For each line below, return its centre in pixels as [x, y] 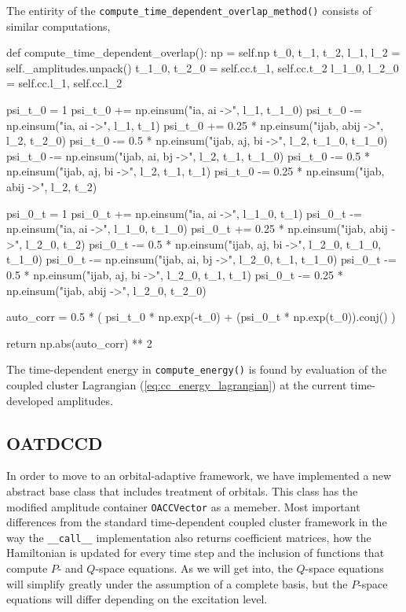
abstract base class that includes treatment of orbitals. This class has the [182, 490]
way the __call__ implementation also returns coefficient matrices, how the [189, 537]
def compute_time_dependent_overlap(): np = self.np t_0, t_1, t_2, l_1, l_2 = [203, 52]
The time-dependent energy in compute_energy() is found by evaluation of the [197, 369]
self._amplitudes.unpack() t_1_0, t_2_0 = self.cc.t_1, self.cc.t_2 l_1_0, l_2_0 [203, 67]
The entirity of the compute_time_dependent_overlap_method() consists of [189, 10]
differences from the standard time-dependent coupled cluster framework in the [197, 522]
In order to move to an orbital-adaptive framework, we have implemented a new [199, 476]
